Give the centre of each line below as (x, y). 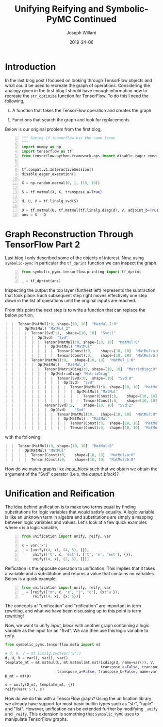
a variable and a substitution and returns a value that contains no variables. (80, 573)
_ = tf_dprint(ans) (41, 281)
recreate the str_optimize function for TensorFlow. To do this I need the (77, 96)
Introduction (31, 67)
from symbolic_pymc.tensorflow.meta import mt (53, 645)
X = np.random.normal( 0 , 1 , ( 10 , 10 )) (61, 183)
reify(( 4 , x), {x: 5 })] (57, 596)
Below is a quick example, (31, 578)
